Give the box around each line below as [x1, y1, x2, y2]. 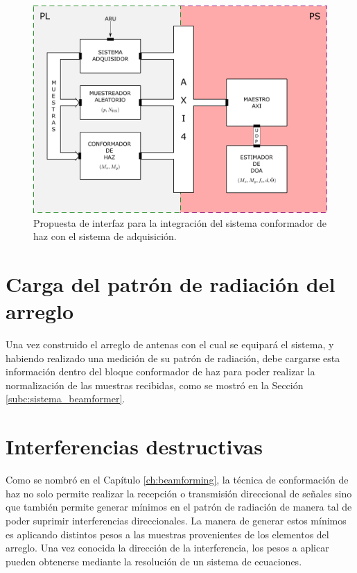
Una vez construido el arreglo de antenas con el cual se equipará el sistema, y [6, 337, 334, 352]
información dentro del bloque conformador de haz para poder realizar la [6, 364, 315, 379]
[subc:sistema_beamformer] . [6, 391, 125, 406]
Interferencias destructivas [6, 432, 263, 461]
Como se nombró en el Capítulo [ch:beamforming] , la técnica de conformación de [6, 472, 349, 487]
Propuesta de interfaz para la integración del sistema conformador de [33, 215, 326, 230]
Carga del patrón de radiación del [6, 269, 336, 298]
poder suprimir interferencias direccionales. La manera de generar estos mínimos [6, 513, 347, 527]
